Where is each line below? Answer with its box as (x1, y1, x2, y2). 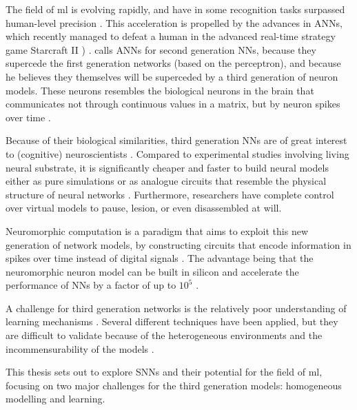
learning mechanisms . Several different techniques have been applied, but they (6, 314, 338, 329)
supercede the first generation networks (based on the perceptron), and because (6, 56, 341, 70)
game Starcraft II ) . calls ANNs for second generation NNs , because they (6, 42, 316, 57)
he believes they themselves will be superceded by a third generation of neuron (6, 69, 338, 83)
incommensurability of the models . (6, 341, 154, 356)
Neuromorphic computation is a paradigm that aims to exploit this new (6, 223, 309, 238)
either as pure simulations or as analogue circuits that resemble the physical (6, 174, 327, 188)
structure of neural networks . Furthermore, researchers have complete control (6, 187, 334, 201)
